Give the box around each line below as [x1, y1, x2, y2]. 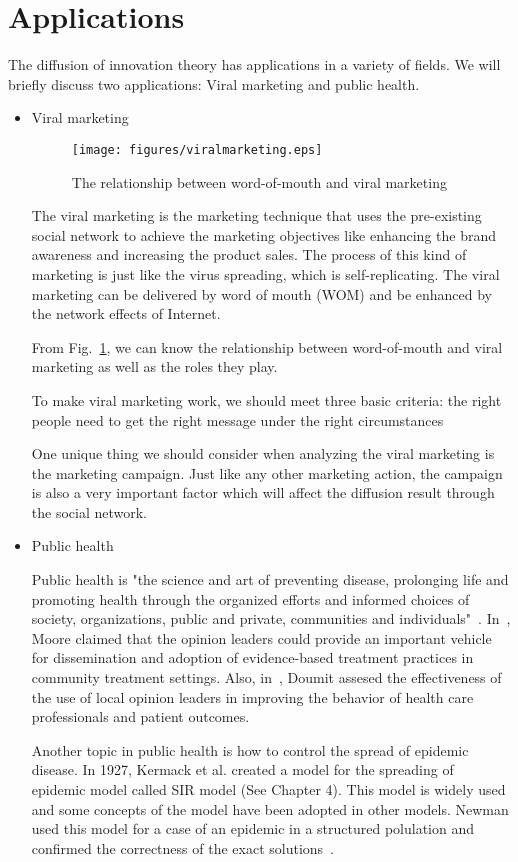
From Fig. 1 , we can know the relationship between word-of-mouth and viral [31, 336, 503, 357]
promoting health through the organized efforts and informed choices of [31, 588, 470, 609]
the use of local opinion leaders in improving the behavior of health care [31, 686, 474, 707]
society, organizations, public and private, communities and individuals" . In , [31, 608, 511, 629]
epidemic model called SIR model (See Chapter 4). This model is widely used [31, 779, 506, 799]
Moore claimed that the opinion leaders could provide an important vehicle [31, 627, 492, 648]
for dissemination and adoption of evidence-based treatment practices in [31, 647, 474, 668]
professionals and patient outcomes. [31, 706, 250, 727]
